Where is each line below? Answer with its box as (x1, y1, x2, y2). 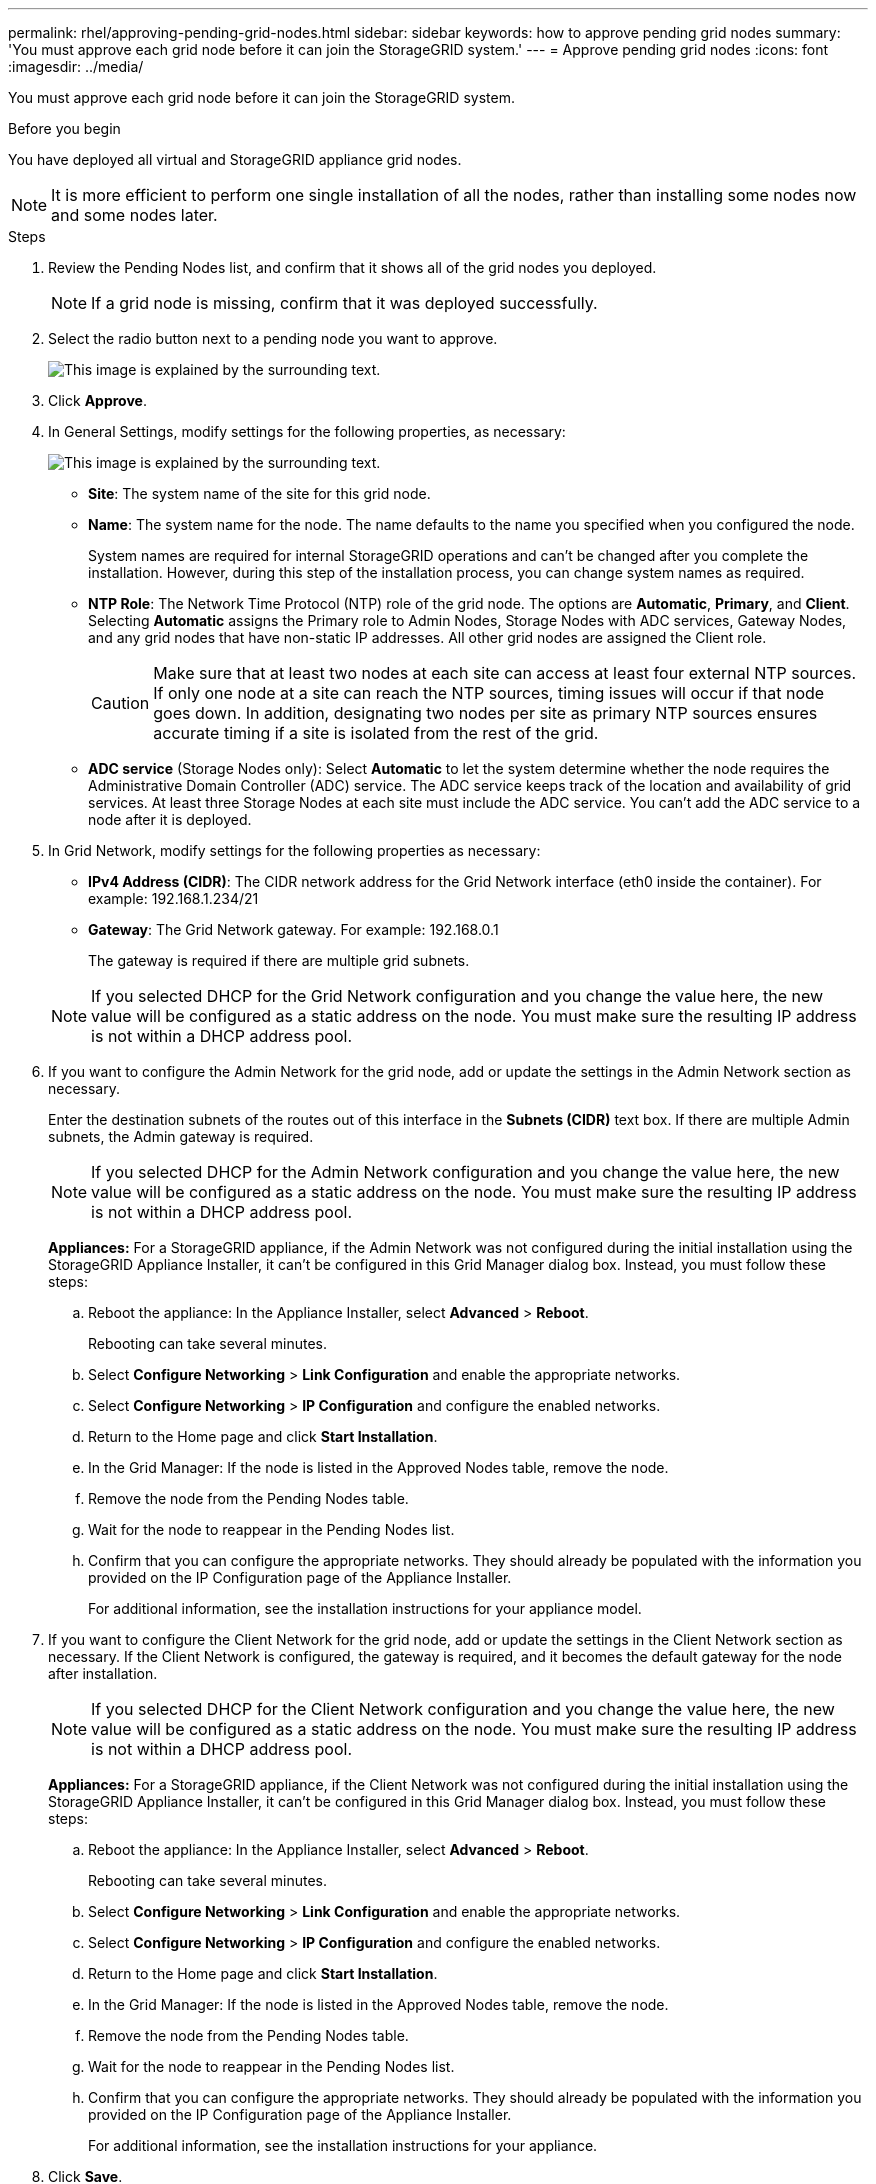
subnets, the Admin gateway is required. (48, 1128, 314, 1145)
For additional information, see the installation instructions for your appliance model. (88, 1600, 642, 1617)
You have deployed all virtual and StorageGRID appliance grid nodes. (8, 151, 462, 168)
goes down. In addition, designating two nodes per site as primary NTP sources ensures (153, 703, 818, 723)
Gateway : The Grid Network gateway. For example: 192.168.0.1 (88, 921, 499, 938)
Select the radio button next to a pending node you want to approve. (48, 330, 498, 347)
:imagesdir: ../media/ (8, 58, 144, 75)
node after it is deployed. (88, 811, 252, 828)
